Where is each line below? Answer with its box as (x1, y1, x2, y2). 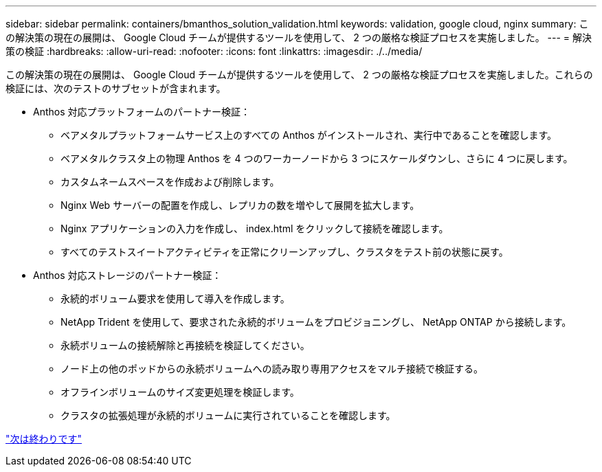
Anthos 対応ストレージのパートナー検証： (33, 269, 222, 281)
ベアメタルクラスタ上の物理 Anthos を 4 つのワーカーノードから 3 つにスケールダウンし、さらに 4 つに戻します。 (60, 153, 573, 164)
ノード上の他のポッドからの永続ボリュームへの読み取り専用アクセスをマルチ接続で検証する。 (60, 363, 483, 374)
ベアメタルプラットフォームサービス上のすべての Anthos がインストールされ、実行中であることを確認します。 (60, 129, 557, 141)
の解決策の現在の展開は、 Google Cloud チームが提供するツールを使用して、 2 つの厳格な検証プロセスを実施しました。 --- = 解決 (5, 32, 592, 43)
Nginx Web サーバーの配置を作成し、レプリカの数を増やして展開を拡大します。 (60, 199, 420, 211)
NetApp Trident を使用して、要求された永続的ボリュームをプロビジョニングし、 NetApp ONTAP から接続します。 (60, 316, 572, 328)
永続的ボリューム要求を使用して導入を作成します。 (60, 293, 290, 304)
